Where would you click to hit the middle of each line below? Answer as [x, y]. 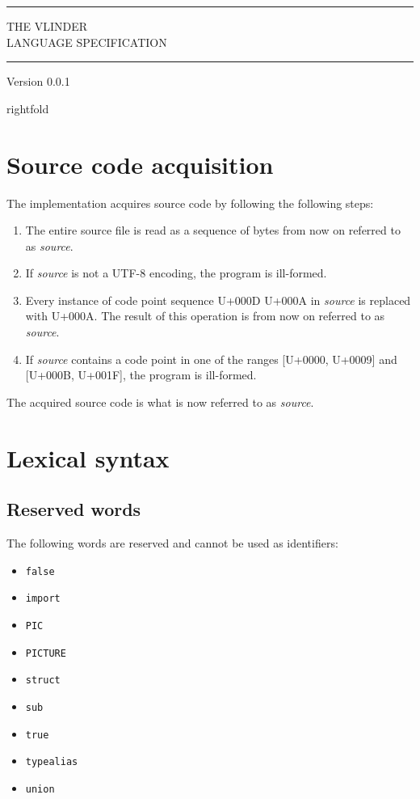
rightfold [28, 108]
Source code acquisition [140, 164]
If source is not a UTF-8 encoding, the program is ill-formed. [176, 273]
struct [43, 681]
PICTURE [46, 653]
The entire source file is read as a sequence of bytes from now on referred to [213, 230]
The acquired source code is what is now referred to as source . [160, 402]
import [43, 599]
